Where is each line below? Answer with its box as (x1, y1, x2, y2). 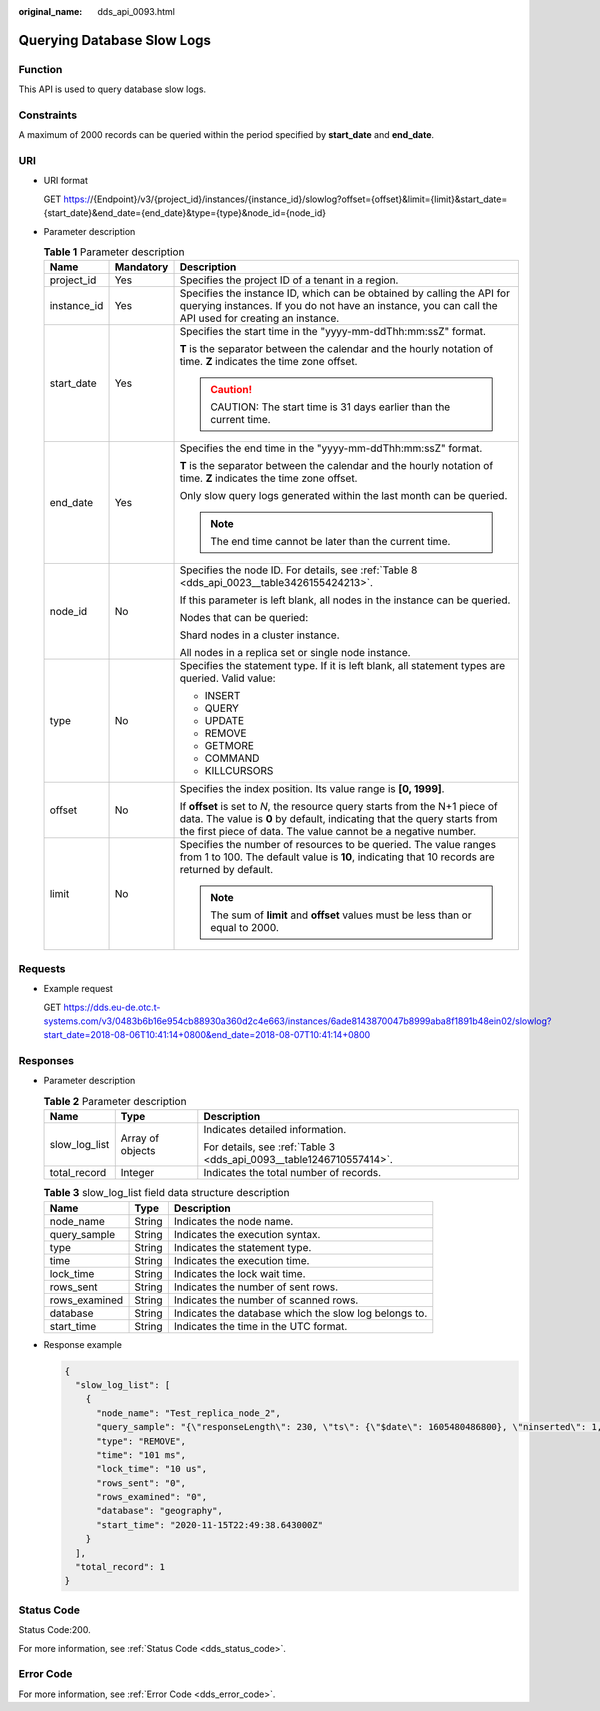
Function (18, 62, 63, 76)
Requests (18, 961, 66, 975)
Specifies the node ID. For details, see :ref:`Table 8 (179, 563, 418, 577)
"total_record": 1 (75, 1561, 165, 1573)
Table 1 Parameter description (43, 245, 185, 259)
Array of (120, 1131, 160, 1145)
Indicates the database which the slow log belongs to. (173, 1306, 428, 1320)
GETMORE (204, 739, 255, 753)
